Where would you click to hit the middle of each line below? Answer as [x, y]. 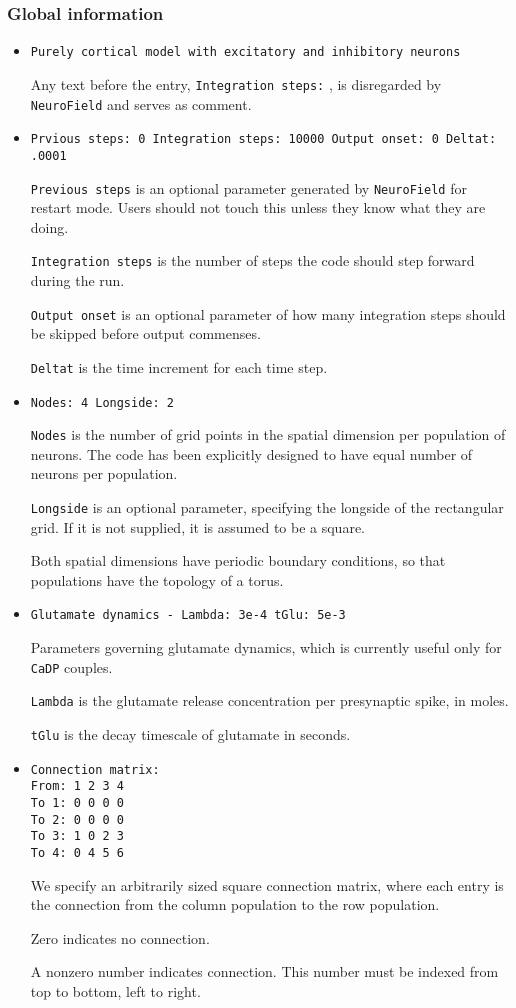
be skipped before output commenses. [145, 333]
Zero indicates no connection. [120, 937]
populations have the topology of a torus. [157, 579]
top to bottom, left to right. [115, 990]
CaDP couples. [71, 666]
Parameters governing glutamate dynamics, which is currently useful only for [266, 647]
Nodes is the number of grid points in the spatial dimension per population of [268, 434]
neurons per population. [104, 473]
